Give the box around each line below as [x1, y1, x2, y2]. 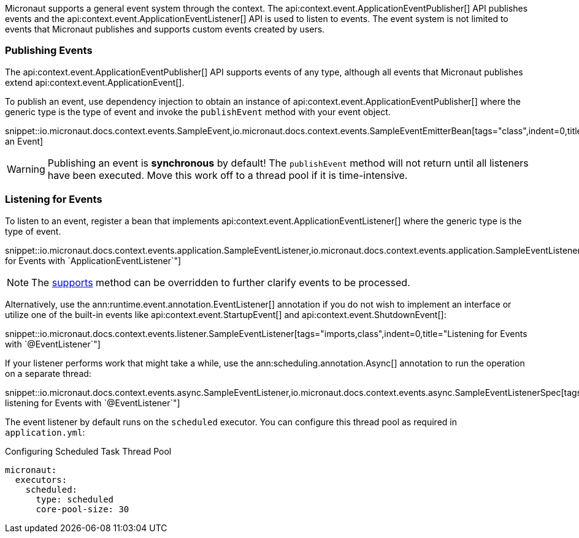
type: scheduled [36, 494, 114, 504]
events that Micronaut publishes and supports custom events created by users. [5, 24, 325, 34]
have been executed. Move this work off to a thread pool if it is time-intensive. [47, 169, 408, 181]
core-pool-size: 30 [36, 504, 129, 514]
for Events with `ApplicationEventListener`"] [5, 255, 182, 266]
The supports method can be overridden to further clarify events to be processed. [31, 276, 410, 289]
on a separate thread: [5, 368, 91, 379]
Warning [7, 162, 45, 175]
